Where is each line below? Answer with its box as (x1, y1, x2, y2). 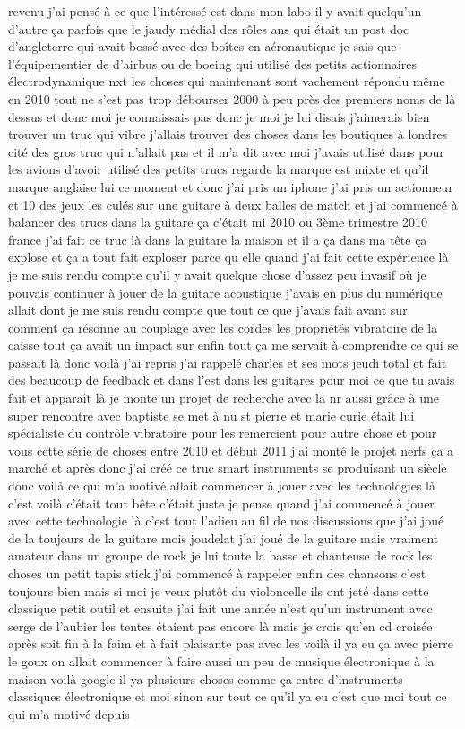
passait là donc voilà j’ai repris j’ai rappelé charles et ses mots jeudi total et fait (8, 352, 447, 371)
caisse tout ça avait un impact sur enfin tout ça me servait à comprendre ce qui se (8, 335, 459, 354)
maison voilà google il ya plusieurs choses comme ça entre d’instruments (8, 669, 403, 688)
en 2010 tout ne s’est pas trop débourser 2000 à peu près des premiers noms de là (8, 89, 456, 108)
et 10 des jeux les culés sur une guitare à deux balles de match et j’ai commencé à (8, 195, 458, 213)
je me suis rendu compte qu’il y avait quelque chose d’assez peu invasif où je (8, 265, 426, 283)
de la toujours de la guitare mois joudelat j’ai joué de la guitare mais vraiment (8, 528, 439, 547)
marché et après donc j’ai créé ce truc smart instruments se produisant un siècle (8, 458, 447, 477)
